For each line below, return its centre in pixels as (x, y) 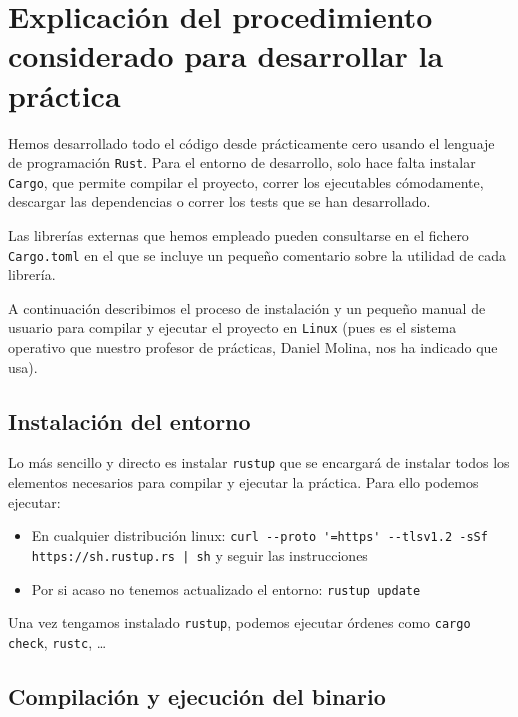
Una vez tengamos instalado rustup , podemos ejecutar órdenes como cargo (239, 622)
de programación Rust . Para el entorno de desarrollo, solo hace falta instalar (242, 162)
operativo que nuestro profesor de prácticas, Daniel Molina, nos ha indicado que (253, 347)
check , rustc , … (57, 641)
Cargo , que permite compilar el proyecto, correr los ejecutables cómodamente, (246, 181)
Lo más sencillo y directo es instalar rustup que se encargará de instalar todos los (259, 462)
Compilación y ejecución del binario (197, 696)
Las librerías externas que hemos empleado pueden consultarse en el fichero (238, 235)
